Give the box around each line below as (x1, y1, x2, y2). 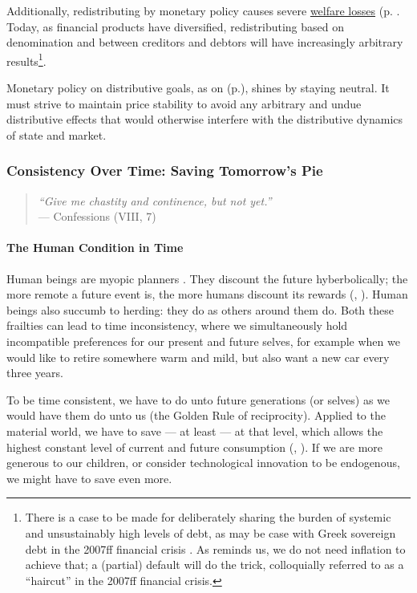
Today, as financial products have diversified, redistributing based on (6, 18, 344, 35)
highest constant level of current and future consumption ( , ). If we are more (6, 438, 383, 455)
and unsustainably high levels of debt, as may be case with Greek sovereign (25, 524, 396, 541)
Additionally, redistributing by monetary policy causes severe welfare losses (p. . (6, 2, 400, 18)
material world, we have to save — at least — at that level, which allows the (6, 422, 383, 439)
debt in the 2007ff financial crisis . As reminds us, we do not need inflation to (25, 540, 406, 557)
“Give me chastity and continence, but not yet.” (38, 192, 272, 209)
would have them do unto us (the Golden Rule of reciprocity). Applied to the (6, 407, 386, 424)
